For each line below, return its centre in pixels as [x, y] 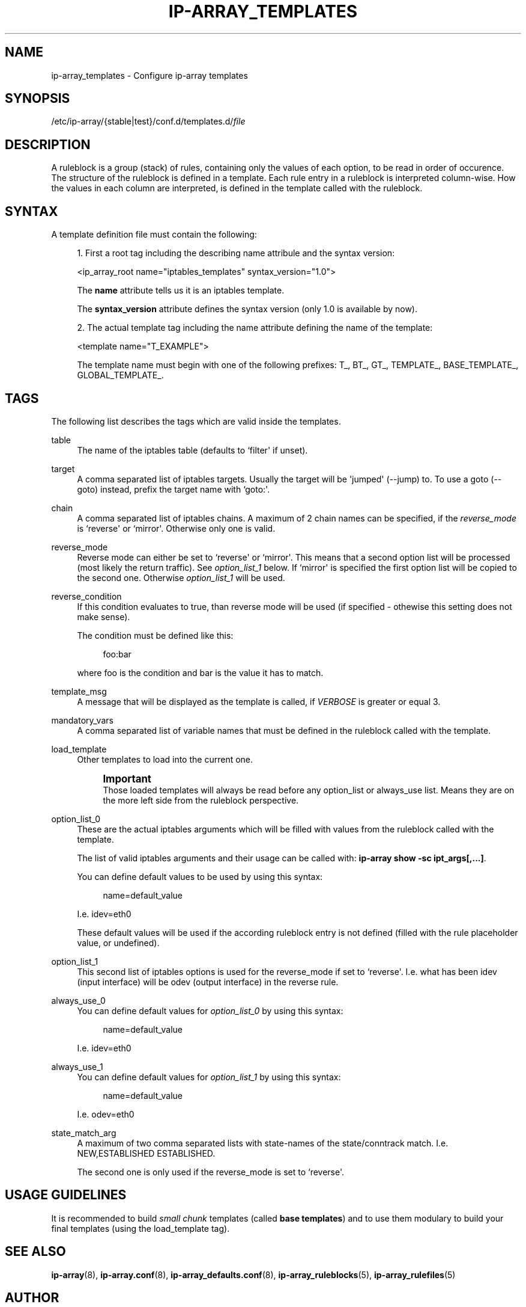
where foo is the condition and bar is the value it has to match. [200, 672]
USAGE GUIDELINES [66, 1195]
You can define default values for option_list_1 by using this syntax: [209, 1077]
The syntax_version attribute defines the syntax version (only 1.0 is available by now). [247, 309]
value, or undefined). [118, 943]
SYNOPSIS [38, 99]
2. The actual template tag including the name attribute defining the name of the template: [255, 328]
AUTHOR [32, 1298]
